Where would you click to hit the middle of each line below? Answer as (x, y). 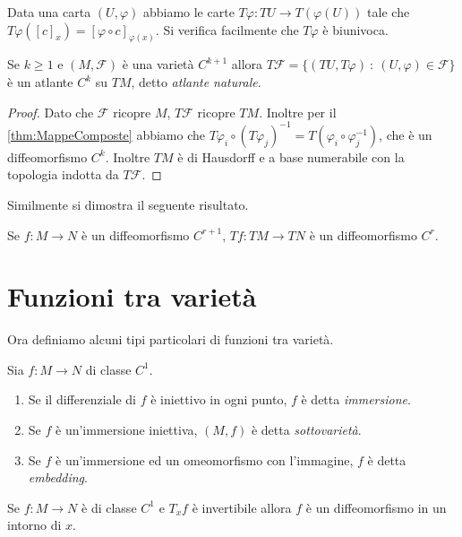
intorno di (34, 525)
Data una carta (49, 12)
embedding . (58, 477)
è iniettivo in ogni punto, (219, 399)
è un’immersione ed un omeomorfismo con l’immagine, (205, 459)
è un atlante (40, 82)
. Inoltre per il (298, 112)
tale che (389, 12)
